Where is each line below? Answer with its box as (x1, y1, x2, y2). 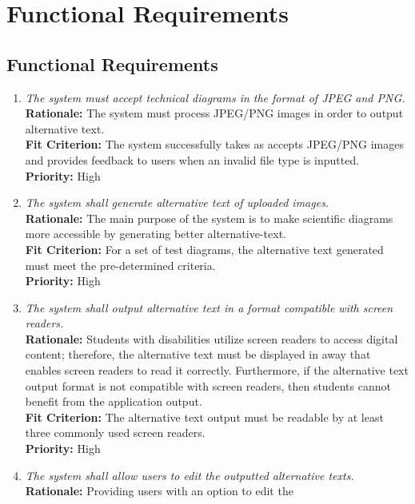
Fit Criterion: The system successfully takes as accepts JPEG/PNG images (25, 136, 404, 153)
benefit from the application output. (25, 393, 202, 410)
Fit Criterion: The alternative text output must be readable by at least (25, 408, 384, 425)
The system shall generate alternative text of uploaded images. (25, 194, 329, 211)
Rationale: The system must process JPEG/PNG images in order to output (25, 105, 404, 121)
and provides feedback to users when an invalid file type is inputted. (25, 151, 360, 168)
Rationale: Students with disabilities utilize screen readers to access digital (25, 330, 398, 347)
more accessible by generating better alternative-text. (25, 225, 286, 242)
